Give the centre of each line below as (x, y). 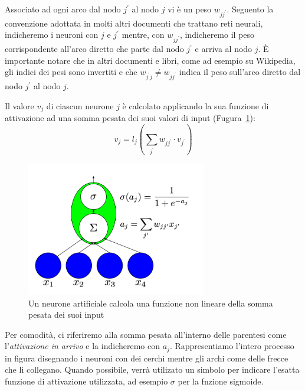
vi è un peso (190, 9)
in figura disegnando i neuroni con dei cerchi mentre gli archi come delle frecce (147, 358)
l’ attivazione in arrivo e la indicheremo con (82, 346)
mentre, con (143, 35)
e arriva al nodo (224, 49)
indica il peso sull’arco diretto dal (240, 72)
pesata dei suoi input (66, 315)
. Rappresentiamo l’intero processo (232, 346)
